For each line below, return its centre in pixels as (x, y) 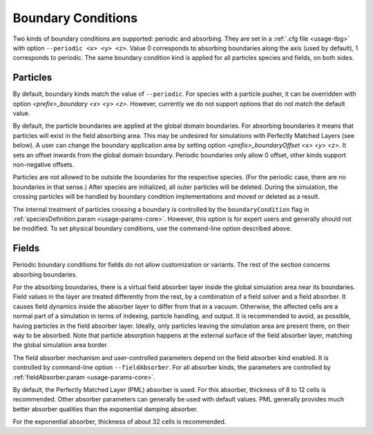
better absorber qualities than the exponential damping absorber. (105, 409)
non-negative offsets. (44, 164)
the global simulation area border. (60, 345)
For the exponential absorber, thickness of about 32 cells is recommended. (119, 422)
